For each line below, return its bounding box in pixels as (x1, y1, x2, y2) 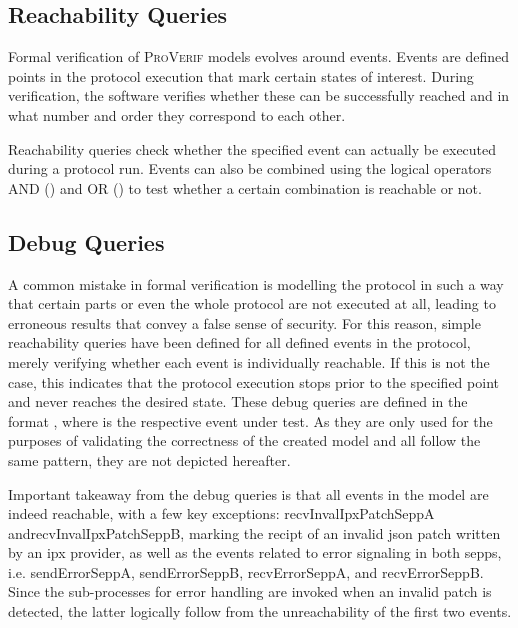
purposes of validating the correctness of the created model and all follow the (8, 430, 481, 451)
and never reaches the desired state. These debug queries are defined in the (8, 391, 468, 412)
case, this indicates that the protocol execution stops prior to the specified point (8, 371, 499, 392)
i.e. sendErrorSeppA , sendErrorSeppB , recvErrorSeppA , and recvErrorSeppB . (8, 561, 484, 582)
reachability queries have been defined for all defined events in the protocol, (8, 332, 471, 353)
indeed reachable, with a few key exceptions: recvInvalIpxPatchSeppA (8, 503, 435, 524)
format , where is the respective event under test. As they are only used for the (8, 410, 493, 431)
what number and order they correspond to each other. (8, 104, 346, 125)
